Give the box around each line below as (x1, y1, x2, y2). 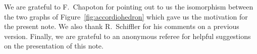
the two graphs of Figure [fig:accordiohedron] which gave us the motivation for (4, 11, 248, 21)
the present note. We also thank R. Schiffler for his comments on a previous (4, 21, 239, 31)
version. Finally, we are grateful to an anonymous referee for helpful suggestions (4, 30, 251, 41)
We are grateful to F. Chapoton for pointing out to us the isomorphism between (4, 1, 253, 11)
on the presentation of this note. (4, 40, 104, 51)
